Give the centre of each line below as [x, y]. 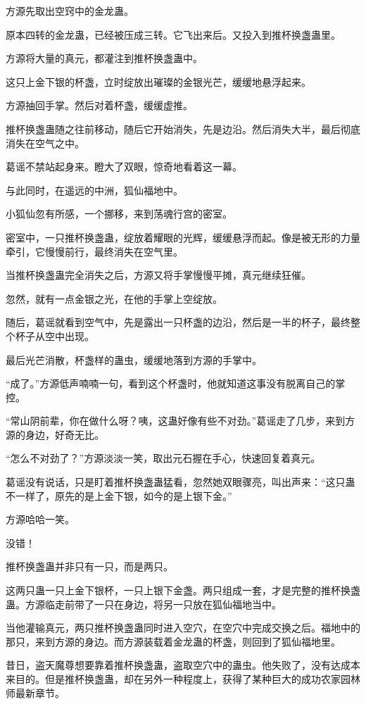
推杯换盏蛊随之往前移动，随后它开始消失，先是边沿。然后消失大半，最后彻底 [183, 128]
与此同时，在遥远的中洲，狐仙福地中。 [94, 190]
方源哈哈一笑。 [40, 519]
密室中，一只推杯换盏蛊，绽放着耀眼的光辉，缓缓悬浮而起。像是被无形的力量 [183, 237]
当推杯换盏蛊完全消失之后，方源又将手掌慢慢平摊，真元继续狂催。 [158, 275]
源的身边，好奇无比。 [55, 434]
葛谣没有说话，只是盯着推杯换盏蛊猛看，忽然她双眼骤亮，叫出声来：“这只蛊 [181, 482]
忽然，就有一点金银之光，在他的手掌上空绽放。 [114, 298]
